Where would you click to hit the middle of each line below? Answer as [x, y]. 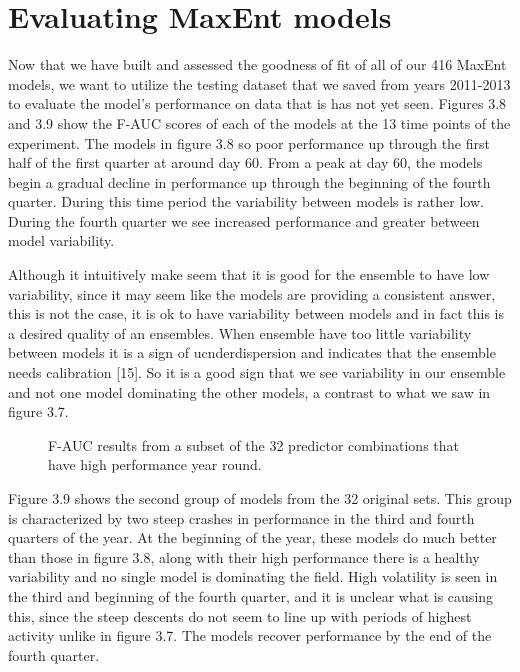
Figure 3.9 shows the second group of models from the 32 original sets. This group [260, 498]
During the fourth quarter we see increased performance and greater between [244, 220]
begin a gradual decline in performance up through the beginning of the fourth [249, 181]
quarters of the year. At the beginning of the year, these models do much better [252, 537]
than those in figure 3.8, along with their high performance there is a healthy [244, 556]
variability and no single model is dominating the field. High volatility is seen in [253, 576]
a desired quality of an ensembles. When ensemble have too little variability [240, 332]
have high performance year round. [155, 464]
